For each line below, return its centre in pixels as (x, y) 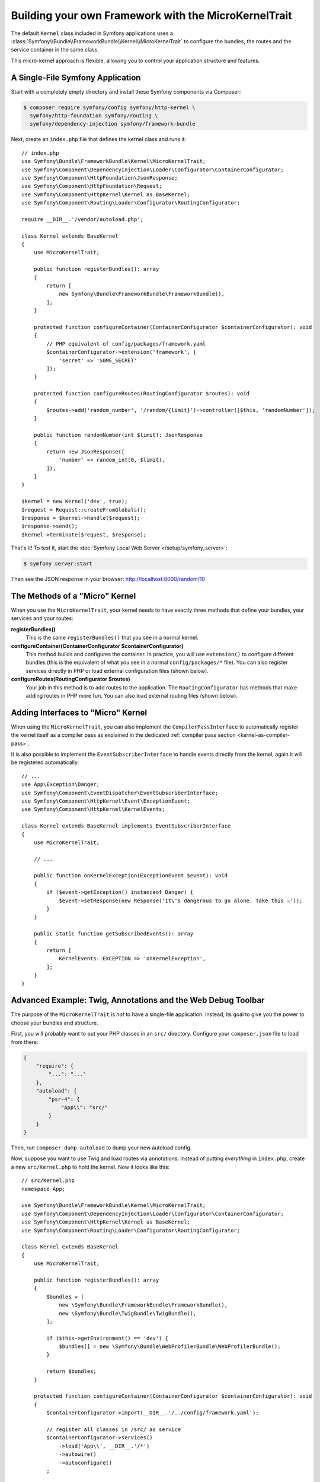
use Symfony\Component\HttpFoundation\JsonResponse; (100, 178)
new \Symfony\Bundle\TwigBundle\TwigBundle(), (128, 1313)
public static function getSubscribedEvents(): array (113, 934)
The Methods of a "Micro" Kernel (73, 596)
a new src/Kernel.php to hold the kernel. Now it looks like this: (90, 1167)
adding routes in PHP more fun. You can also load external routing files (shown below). (132, 695)
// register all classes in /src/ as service (113, 1429)
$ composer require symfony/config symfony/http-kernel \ (109, 107)
